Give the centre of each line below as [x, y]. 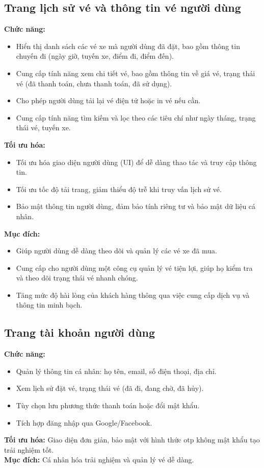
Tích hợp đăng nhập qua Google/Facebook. [84, 422]
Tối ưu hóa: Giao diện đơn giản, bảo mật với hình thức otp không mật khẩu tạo [132, 440]
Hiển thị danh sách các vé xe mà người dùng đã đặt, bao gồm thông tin [128, 46]
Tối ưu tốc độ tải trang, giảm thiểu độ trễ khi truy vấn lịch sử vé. [119, 189]
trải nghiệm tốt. [29, 449]
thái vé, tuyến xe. [43, 127]
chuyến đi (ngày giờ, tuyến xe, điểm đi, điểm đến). [95, 56]
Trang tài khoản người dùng [80, 332]
